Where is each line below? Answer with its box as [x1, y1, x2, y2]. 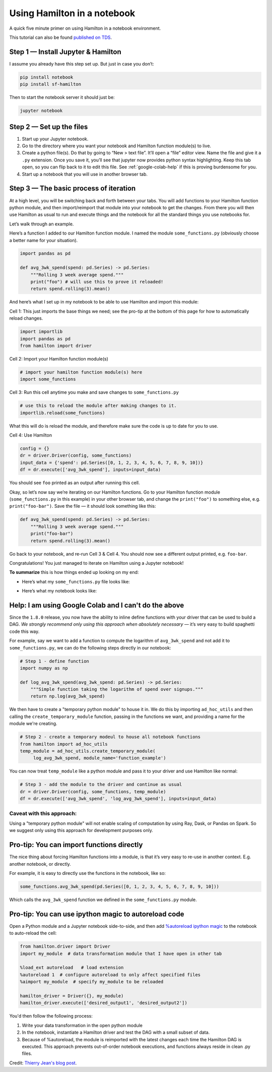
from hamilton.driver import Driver [20, 943, 111, 949]
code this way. [9, 628, 40, 634]
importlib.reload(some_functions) [20, 410, 105, 415]
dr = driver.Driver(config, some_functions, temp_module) [20, 789, 166, 794]
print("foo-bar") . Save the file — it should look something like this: [9, 503, 156, 509]
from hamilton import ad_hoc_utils [20, 741, 108, 747]
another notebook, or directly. [9, 861, 72, 867]
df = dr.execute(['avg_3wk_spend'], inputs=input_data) [20, 467, 161, 472]
